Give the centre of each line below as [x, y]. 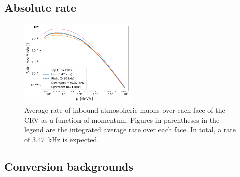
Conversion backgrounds [69, 166]
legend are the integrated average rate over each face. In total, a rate [130, 130]
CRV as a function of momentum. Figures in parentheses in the [122, 120]
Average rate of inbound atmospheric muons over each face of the [125, 110]
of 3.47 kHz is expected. [62, 139]
